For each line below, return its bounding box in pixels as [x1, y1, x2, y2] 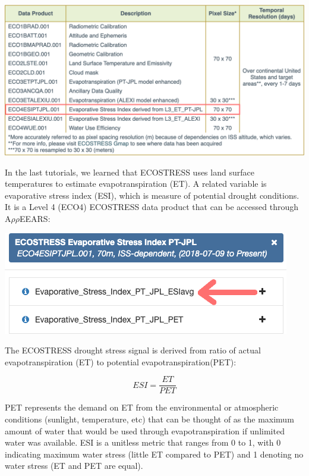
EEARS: [20, 212, 51, 224]
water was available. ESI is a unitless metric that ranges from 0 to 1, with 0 [5, 436, 281, 449]
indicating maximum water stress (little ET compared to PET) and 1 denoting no [5, 447, 304, 460]
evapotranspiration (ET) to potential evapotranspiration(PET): [5, 355, 237, 368]
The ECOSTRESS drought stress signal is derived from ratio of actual [5, 344, 261, 356]
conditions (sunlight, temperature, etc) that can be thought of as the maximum [5, 412, 294, 425]
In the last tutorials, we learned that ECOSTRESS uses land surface [5, 165, 254, 178]
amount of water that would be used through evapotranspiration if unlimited [5, 424, 285, 437]
